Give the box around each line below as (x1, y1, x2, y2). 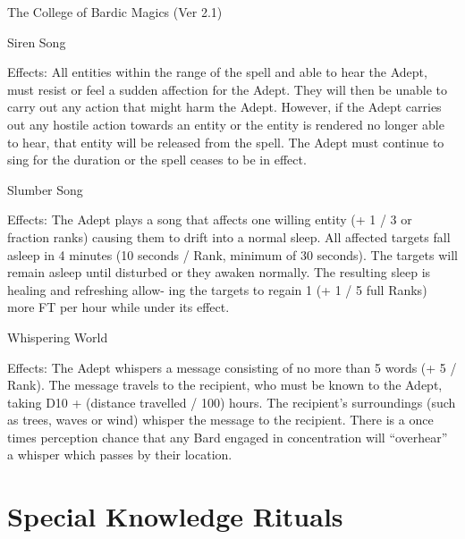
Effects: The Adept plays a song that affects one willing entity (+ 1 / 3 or (7, 210, 412, 229)
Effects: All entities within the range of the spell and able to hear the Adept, (7, 63, 427, 81)
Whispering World (7, 327, 108, 346)
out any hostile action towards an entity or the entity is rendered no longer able (7, 114, 444, 133)
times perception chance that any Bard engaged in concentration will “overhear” (7, 427, 448, 446)
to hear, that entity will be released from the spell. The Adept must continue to (7, 132, 444, 151)
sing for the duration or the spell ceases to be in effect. (7, 150, 307, 169)
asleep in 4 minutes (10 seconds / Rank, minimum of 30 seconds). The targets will (7, 245, 458, 264)
